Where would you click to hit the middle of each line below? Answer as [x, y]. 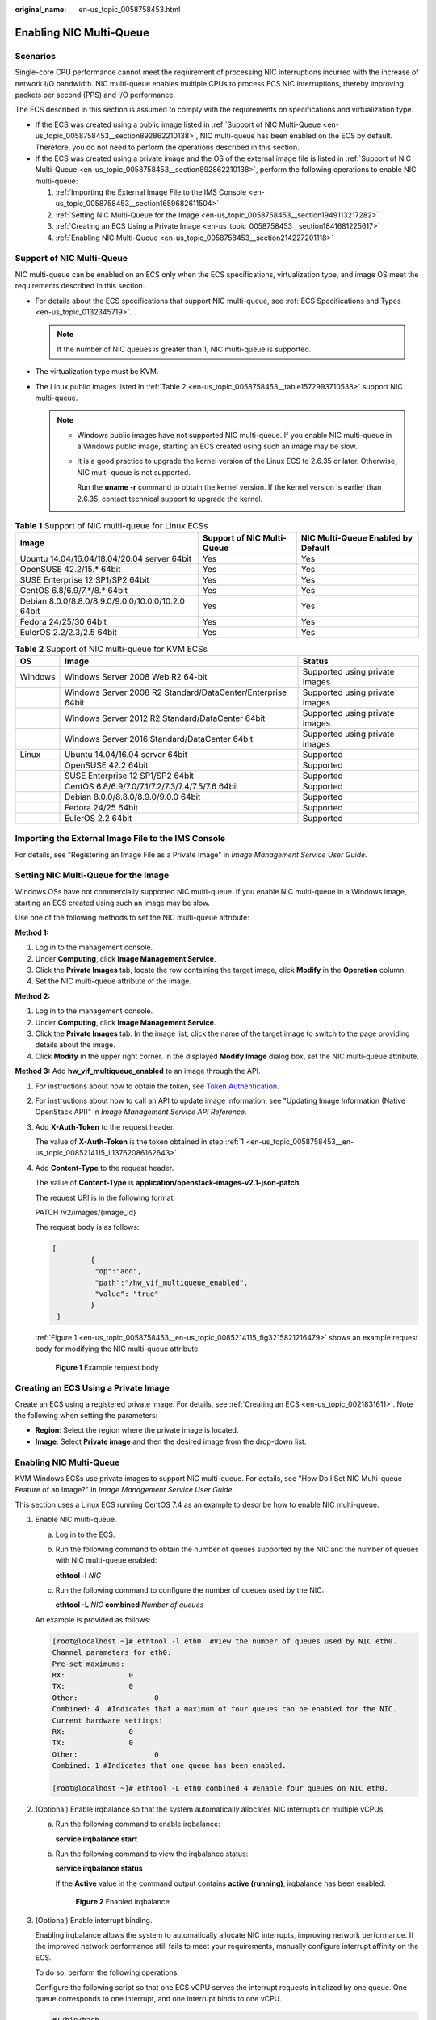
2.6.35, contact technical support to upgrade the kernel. [170, 499]
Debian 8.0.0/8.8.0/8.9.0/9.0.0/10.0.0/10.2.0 [103, 601]
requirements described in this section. [80, 286]
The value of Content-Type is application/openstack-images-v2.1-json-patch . [168, 1183]
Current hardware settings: [107, 1720]
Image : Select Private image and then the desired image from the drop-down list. [171, 1441]
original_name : [41, 9]
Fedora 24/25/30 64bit [63, 622]
